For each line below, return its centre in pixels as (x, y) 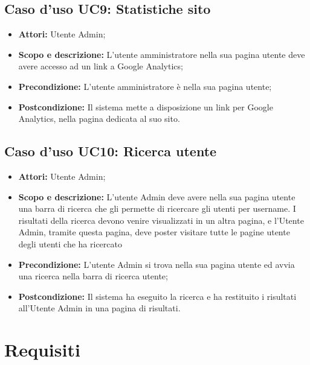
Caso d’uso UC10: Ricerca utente (111, 151)
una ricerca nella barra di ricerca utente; (93, 276)
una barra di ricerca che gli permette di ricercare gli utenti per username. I (157, 208)
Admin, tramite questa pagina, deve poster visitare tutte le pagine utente (154, 232)
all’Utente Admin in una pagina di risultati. (99, 308)
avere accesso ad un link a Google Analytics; (101, 66)
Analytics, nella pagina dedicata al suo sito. (99, 119)
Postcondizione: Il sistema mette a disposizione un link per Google (146, 106)
